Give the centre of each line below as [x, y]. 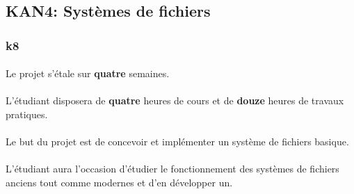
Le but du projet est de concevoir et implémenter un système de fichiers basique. [177, 142]
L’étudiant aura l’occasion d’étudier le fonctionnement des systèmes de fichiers [172, 169]
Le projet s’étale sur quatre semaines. [88, 73]
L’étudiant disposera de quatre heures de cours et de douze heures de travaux [175, 100]
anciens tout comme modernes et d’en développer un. [119, 182]
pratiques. [27, 114]
